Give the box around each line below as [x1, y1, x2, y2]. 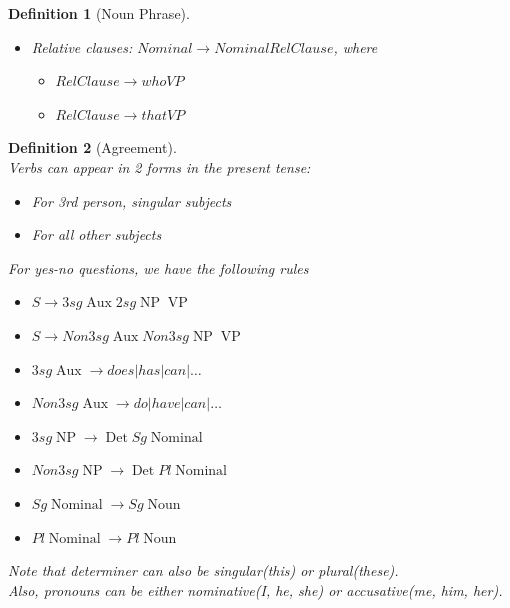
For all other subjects [31, 224, 162, 245]
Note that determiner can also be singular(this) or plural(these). [8, 560, 399, 581]
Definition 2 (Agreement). [8, 137, 177, 158]
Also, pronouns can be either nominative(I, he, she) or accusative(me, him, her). [8, 579, 503, 600]
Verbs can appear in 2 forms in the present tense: [8, 156, 311, 177]
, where [333, 36, 378, 57]
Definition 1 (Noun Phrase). [8, 3, 190, 23]
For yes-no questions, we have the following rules [8, 257, 309, 278]
